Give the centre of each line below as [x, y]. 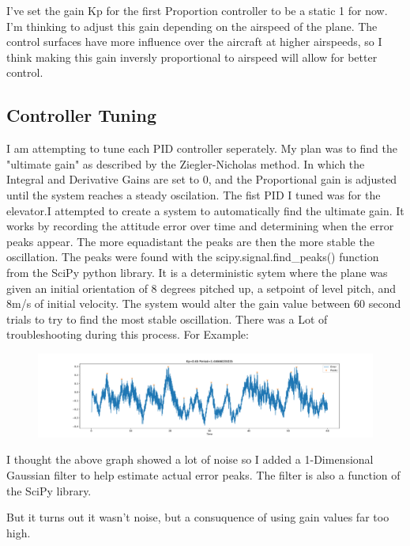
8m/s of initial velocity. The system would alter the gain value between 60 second [204, 303]
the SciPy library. [49, 490]
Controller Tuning [81, 115]
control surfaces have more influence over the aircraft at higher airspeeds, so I [194, 42]
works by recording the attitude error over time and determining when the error [200, 226]
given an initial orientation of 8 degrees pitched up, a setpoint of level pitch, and [201, 288]
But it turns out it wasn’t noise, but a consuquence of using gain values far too [198, 517]
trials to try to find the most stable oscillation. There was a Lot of [167, 318]
